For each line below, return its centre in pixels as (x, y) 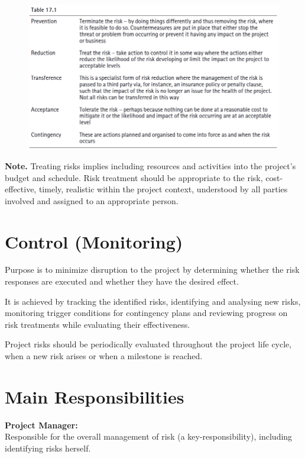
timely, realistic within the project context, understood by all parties (163, 189)
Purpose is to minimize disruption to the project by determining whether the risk (152, 270)
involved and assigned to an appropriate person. (92, 200)
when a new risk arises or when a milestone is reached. (104, 356)
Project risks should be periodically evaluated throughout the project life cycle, (148, 344)
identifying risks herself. (48, 448)
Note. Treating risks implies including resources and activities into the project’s (150, 165)
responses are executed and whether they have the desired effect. (122, 281)
